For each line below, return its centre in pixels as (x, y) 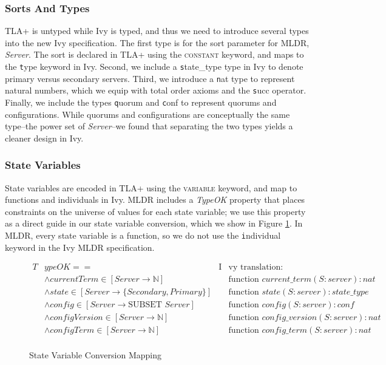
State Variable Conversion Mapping (95, 355)
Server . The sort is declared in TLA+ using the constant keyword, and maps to (154, 54)
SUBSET (145, 305)
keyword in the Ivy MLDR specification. (80, 247)
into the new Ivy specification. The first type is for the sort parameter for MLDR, (157, 42)
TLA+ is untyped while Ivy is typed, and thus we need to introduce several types (157, 31)
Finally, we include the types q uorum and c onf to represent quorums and (141, 102)
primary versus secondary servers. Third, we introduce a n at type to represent (150, 78)
